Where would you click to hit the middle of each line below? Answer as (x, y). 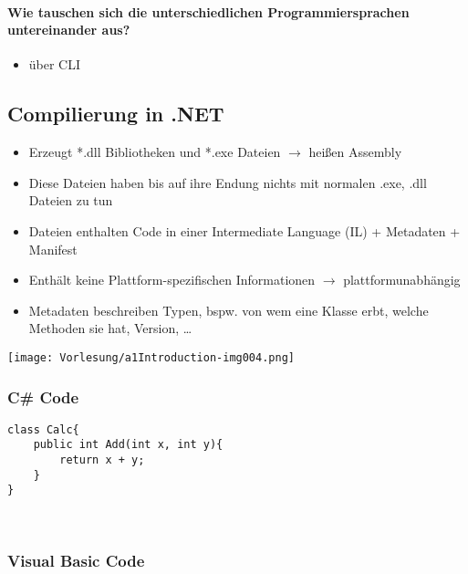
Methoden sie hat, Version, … (110, 328)
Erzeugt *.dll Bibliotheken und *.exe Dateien (155, 152)
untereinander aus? (69, 30)
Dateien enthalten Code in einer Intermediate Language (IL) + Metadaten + (244, 230)
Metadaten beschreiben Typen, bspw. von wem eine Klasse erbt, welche (229, 310)
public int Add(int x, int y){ (128, 445)
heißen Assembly (355, 152)
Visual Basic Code (76, 560)
